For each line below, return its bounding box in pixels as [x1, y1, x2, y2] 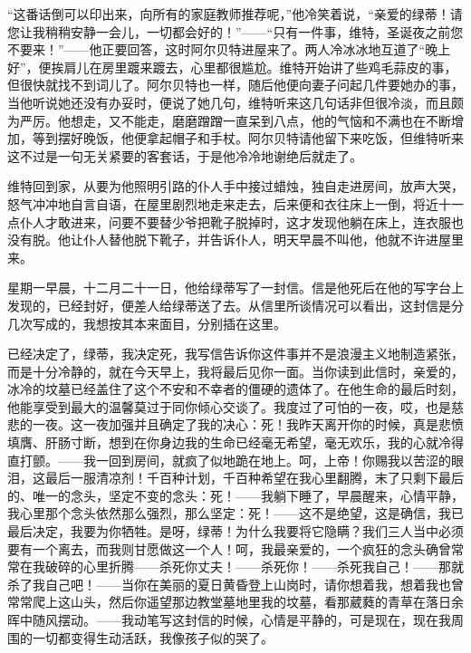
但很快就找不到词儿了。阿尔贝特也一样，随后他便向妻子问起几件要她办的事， [7, 75, 464, 94]
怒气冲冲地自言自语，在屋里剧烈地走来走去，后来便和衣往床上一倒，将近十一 [7, 194, 464, 213]
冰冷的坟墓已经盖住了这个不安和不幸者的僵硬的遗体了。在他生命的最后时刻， [7, 379, 464, 399]
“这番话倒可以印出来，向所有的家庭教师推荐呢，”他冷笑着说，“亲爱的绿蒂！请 [7, 5, 463, 23]
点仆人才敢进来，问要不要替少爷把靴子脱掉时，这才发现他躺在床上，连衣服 [7, 212, 451, 231]
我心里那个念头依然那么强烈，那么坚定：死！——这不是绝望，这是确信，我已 [7, 504, 464, 523]
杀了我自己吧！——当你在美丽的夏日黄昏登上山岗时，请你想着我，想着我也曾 [7, 574, 464, 593]
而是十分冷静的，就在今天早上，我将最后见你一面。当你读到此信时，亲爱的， [7, 361, 464, 380]
